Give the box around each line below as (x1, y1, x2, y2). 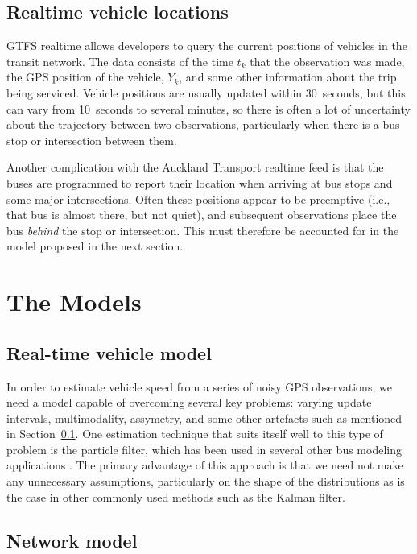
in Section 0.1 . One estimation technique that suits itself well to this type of (6, 425, 383, 442)
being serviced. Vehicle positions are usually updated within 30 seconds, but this (6, 84, 406, 101)
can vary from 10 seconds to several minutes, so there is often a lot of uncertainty (6, 100, 411, 117)
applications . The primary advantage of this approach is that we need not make (6, 457, 403, 473)
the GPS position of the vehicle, (6, 68, 164, 85)
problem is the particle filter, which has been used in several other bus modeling (6, 440, 402, 457)
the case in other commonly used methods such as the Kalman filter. (6, 488, 345, 505)
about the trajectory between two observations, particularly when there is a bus (6, 116, 400, 133)
